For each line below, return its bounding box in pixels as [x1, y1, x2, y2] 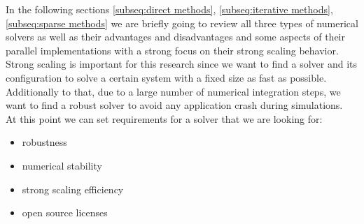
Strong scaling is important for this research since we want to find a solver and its [6, 57, 358, 71]
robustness [22, 135, 67, 149]
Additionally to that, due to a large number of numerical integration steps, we [6, 84, 341, 98]
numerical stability [22, 158, 102, 172]
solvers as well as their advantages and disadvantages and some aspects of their [6, 29, 345, 44]
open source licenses [22, 205, 108, 220]
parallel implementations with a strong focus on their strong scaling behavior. [6, 43, 339, 57]
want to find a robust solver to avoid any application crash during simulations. [6, 98, 343, 112]
